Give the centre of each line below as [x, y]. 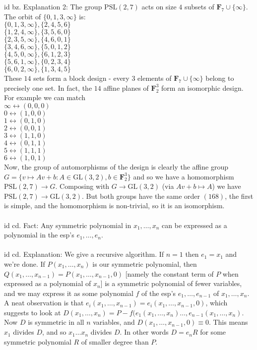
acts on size [159, 6]
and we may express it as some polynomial [69, 293]
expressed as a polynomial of [48, 283]
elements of [155, 78]
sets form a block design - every [81, 78]
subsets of [199, 6]
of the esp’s [159, 293]
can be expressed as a [194, 225]
